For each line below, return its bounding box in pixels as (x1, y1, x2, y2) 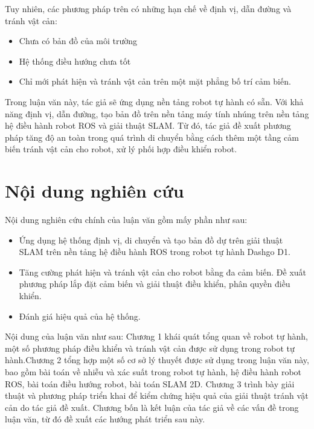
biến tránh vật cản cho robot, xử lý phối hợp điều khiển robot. (5, 143, 237, 155)
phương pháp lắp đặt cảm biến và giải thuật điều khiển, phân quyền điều (19, 277, 290, 290)
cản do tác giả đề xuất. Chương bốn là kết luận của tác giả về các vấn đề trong (5, 401, 299, 413)
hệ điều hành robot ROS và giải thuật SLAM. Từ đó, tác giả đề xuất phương (5, 119, 291, 132)
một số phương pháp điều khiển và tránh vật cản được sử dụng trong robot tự (5, 341, 295, 354)
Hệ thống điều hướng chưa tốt (19, 54, 131, 67)
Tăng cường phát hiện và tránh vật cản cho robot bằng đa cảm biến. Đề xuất (19, 265, 307, 278)
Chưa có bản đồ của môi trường (19, 34, 138, 47)
